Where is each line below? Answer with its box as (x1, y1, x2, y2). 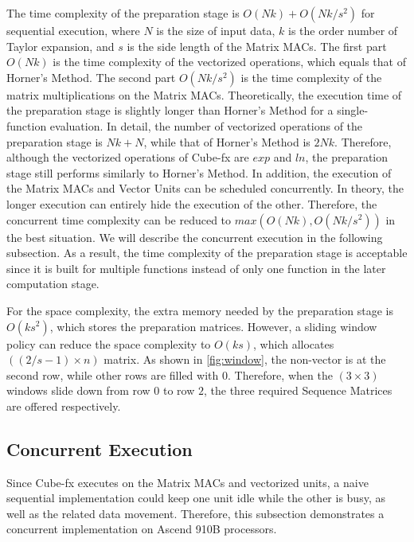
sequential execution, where (6, 22, 140, 38)
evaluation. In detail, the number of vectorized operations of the (49, 117, 363, 134)
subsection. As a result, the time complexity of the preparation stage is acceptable (6, 244, 408, 261)
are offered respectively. (6, 397, 121, 414)
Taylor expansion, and (6, 37, 115, 54)
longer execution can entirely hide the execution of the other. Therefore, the (6, 195, 377, 212)
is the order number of (288, 22, 398, 38)
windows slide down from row (6, 382, 150, 399)
